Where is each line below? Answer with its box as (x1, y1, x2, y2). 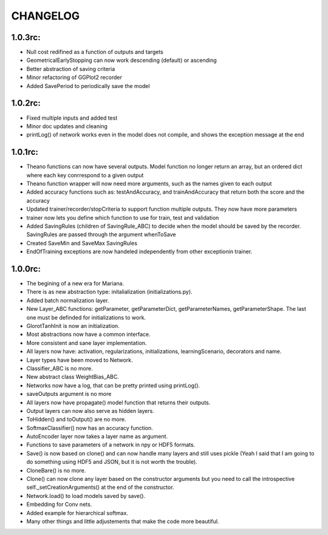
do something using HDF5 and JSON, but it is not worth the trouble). (26, 458, 197, 466)
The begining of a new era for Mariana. (26, 280, 125, 287)
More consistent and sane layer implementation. (26, 339, 147, 346)
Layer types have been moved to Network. (26, 356, 133, 364)
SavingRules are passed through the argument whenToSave (26, 231, 176, 238)
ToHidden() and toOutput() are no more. (26, 416, 126, 423)
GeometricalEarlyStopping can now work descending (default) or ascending (26, 56, 217, 64)
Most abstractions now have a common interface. (26, 331, 151, 338)
